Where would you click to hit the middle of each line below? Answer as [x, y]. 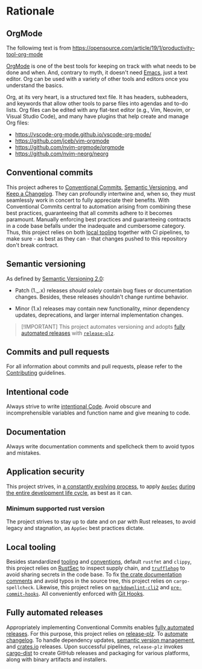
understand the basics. [35, 85]
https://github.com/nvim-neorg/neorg [62, 154]
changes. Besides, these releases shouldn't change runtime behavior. [101, 297]
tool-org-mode [25, 54]
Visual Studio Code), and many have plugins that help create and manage [97, 116]
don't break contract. [33, 245]
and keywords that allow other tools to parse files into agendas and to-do [97, 103]
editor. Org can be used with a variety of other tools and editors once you [97, 79]
